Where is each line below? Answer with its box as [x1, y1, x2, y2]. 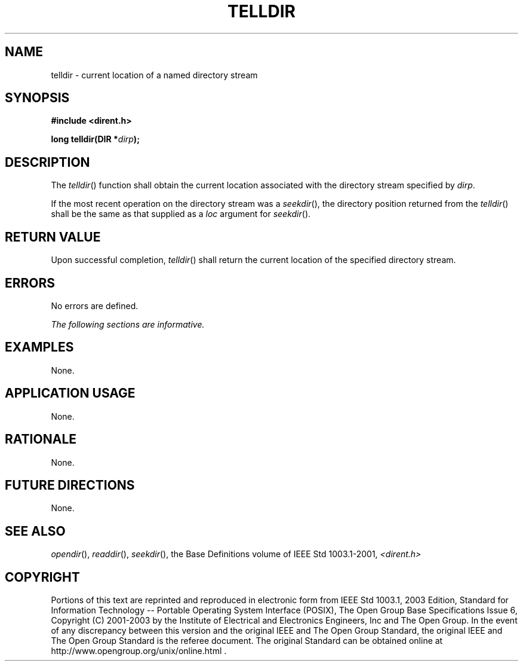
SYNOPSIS [5, 90, 70, 106]
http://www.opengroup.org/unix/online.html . [51, 646, 227, 656]
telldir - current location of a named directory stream [51, 69, 258, 80]
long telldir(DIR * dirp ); [51, 134, 140, 145]
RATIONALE [5, 432, 77, 447]
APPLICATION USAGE [5, 386, 136, 401]
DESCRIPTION [5, 154, 90, 170]
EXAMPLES [5, 340, 74, 355]
